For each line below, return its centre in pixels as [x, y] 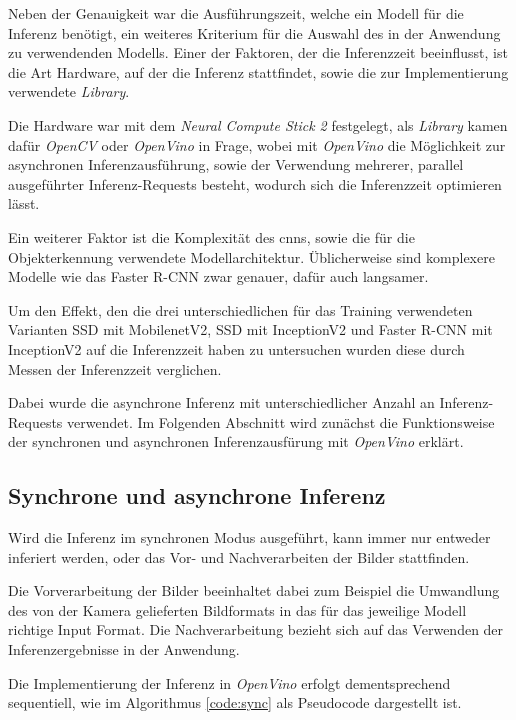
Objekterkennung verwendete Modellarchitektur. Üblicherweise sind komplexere [251, 256]
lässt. [24, 203]
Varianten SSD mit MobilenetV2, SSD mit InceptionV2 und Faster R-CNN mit [250, 329]
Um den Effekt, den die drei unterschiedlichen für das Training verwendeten [240, 309]
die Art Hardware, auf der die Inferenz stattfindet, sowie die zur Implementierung [258, 71]
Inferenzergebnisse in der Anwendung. [124, 649]
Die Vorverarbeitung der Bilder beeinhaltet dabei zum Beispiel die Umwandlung [254, 590]
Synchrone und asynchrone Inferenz [197, 495]
